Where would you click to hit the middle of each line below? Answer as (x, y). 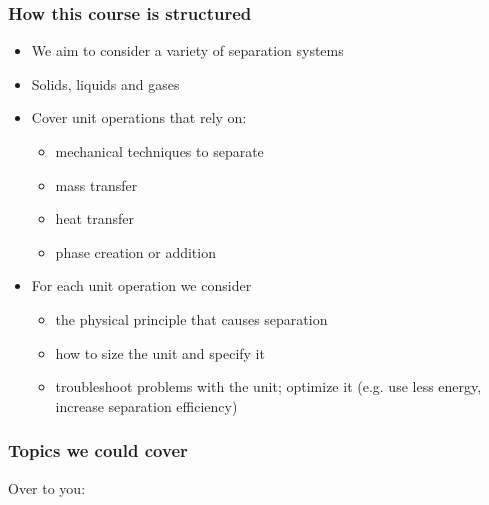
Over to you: (47, 487)
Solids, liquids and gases (105, 83)
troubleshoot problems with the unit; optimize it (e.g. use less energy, (268, 386)
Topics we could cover (98, 450)
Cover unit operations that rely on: (139, 117)
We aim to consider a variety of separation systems (187, 50)
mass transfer (96, 184)
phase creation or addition (135, 251)
